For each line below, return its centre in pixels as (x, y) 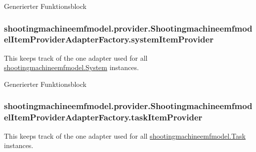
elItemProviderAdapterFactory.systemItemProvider (109, 39)
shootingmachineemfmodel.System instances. (71, 67)
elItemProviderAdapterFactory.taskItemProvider (103, 117)
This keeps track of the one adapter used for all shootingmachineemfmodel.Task (125, 135)
